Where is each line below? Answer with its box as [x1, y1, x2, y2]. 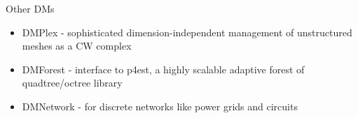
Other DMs [6, 1, 55, 15]
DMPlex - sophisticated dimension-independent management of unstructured [22, 24, 352, 39]
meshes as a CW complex [22, 38, 132, 53]
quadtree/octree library [22, 75, 123, 90]
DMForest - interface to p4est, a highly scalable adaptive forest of [22, 61, 305, 76]
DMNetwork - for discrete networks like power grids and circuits [22, 98, 298, 113]
